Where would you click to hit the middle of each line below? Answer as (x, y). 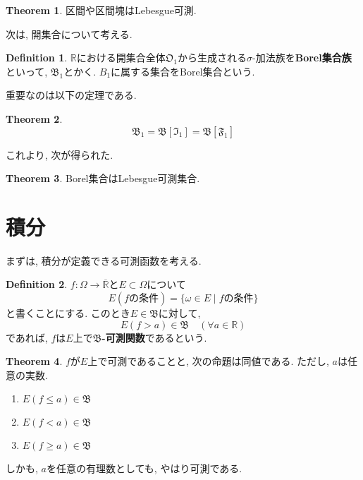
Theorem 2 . (34, 118)
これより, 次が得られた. (60, 154)
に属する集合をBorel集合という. (183, 71)
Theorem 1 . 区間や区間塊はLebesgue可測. (101, 10)
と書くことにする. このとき (68, 313)
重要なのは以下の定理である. (71, 95)
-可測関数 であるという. (154, 337)
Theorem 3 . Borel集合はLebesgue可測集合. (103, 178)
